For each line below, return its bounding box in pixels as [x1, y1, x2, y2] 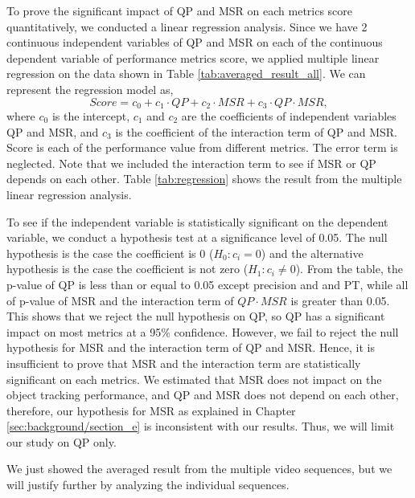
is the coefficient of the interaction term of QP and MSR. [115, 123, 397, 140]
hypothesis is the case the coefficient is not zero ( [6, 260, 249, 277]
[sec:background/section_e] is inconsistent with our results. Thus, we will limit [6, 418, 395, 435]
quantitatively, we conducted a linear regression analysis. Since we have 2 [6, 18, 368, 35]
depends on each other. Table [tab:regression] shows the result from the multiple [6, 170, 402, 187]
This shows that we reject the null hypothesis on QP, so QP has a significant [6, 308, 385, 325]
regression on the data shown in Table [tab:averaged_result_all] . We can [6, 65, 366, 82]
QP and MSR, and [6, 123, 99, 140]
